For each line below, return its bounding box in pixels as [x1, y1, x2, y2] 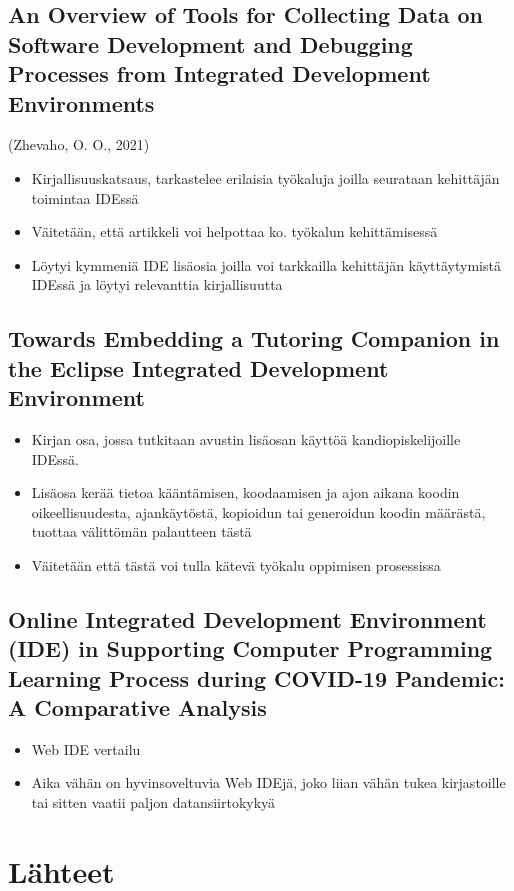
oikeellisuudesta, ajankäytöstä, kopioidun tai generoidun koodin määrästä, [31, 501, 486, 522]
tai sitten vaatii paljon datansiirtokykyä [31, 792, 276, 813]
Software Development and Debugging [8, 28, 413, 59]
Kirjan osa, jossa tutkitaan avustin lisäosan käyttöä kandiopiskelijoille [31, 428, 461, 449]
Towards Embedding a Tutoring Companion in [8, 323, 500, 354]
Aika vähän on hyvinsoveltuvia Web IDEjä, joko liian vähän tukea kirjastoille [31, 772, 506, 793]
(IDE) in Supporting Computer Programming [8, 633, 493, 664]
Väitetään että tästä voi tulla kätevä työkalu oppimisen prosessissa [31, 554, 441, 575]
